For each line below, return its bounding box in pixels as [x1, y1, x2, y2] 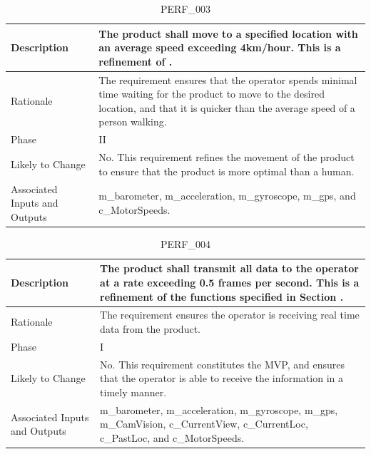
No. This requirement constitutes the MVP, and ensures [100, 356, 345, 371]
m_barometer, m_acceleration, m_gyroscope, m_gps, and [98, 188, 356, 203]
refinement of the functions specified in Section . [100, 289, 344, 304]
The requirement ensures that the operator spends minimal [98, 72, 357, 87]
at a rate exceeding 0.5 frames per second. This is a [100, 275, 360, 289]
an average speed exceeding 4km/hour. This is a [98, 40, 341, 55]
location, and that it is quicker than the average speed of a [98, 100, 355, 115]
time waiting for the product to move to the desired [98, 86, 325, 101]
